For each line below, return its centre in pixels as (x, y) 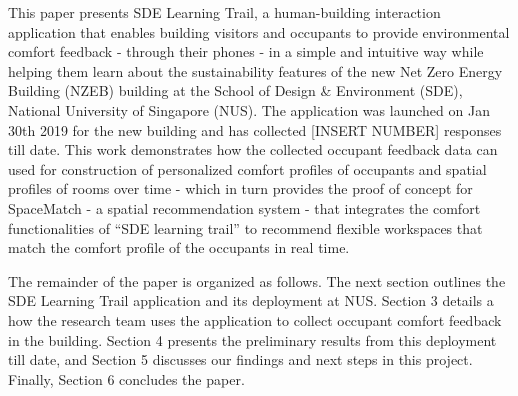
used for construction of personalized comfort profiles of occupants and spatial (247, 168)
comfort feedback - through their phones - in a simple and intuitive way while (246, 51)
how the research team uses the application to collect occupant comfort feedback (255, 319)
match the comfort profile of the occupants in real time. (179, 247)
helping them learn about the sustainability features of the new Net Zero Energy (255, 70)
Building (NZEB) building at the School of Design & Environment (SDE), (235, 90)
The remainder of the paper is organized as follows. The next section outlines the (257, 280)
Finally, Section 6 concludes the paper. (126, 378)
